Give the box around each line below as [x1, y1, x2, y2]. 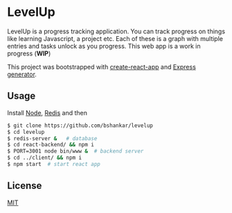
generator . [7, 70, 37, 78]
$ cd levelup [7, 128, 45, 135]
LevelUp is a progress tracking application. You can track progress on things [7, 27, 226, 35]
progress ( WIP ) [7, 49, 51, 58]
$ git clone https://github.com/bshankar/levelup [7, 122, 154, 129]
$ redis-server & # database [7, 135, 98, 142]
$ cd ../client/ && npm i [7, 154, 82, 162]
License [7, 180, 42, 191]
